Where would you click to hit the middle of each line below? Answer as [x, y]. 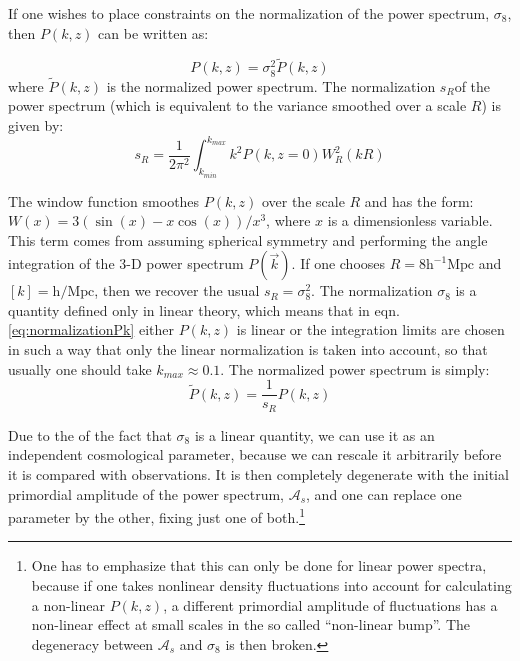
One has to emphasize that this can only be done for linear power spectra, [259, 565]
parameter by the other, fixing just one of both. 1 [156, 515]
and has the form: [419, 200]
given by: [36, 124]
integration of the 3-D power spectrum [126, 263]
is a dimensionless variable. [410, 220]
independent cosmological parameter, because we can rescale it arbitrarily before [255, 454]
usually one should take [80, 368]
